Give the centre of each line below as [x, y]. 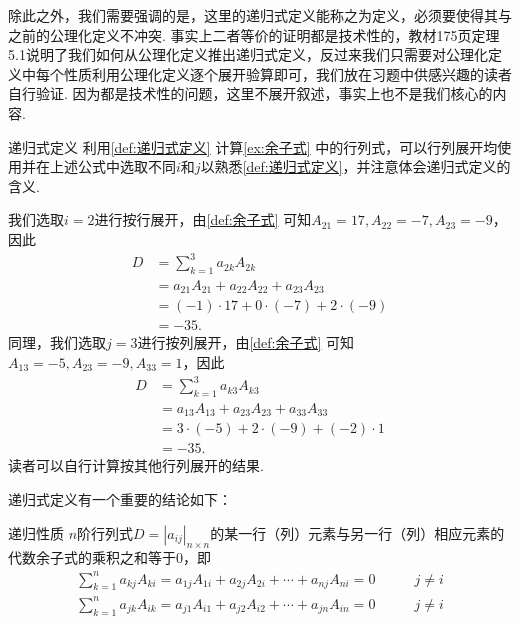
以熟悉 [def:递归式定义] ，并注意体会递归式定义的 [355, 166]
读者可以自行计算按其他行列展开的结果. [136, 465]
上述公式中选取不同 [112, 166]
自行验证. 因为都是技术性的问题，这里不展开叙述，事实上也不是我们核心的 [250, 93]
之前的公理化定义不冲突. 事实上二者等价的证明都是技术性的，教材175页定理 [254, 34]
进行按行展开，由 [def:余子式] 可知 [203, 219]
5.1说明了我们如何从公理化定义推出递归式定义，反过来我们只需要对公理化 [248, 54]
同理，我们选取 [57, 342]
